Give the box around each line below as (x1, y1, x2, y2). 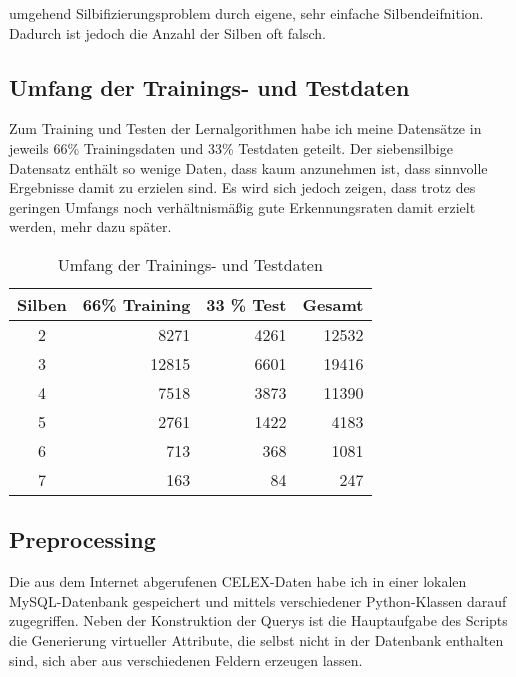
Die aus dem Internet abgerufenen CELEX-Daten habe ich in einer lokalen (9, 571, 467, 592)
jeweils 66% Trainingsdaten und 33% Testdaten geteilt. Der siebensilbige (9, 137, 453, 158)
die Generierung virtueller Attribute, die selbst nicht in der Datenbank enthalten (9, 629, 504, 650)
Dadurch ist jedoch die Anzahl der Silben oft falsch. (9, 22, 327, 43)
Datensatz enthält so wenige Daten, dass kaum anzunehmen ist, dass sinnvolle (9, 157, 488, 178)
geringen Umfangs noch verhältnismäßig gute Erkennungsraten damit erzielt (9, 196, 476, 217)
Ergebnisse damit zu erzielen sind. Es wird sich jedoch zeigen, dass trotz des (9, 177, 476, 198)
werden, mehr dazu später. (9, 216, 172, 237)
